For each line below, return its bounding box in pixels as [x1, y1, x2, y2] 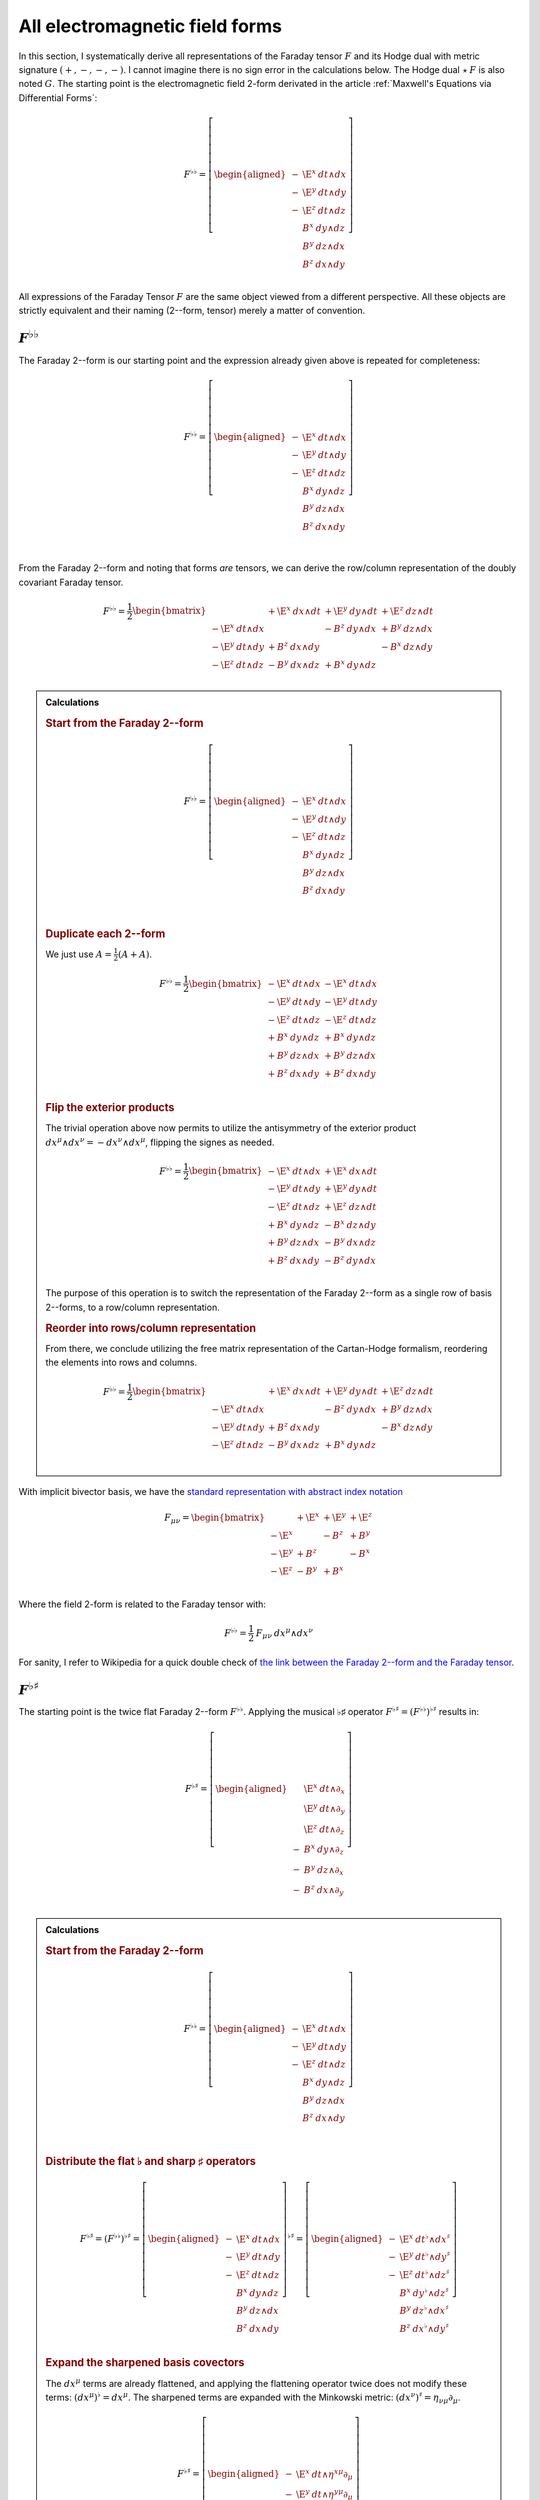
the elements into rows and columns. [45, 1356, 198, 1369]
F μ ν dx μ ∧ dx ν [255, 1625, 314, 1641]
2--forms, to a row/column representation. [45, 1301, 220, 1313]
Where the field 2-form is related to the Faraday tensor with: [18, 1598, 267, 1610]
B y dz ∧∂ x [303, 1862, 344, 1878]
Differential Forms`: [18, 91, 98, 104]
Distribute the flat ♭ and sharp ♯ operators [45, 2154, 257, 2168]
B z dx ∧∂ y [303, 1882, 344, 1898]
